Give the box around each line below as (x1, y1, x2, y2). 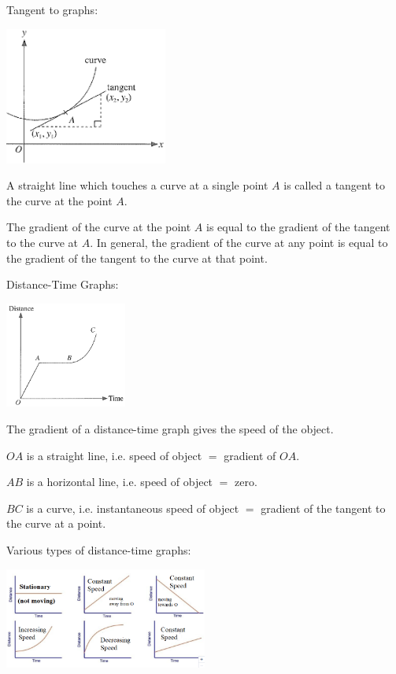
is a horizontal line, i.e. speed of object (26, 473, 213, 490)
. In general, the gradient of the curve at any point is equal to (90, 234, 388, 251)
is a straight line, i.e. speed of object (26, 447, 202, 463)
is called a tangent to (283, 177, 386, 193)
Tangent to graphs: (6, 2, 98, 17)
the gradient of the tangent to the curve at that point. (6, 249, 268, 266)
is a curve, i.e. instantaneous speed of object (26, 499, 239, 516)
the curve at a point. (6, 515, 106, 532)
